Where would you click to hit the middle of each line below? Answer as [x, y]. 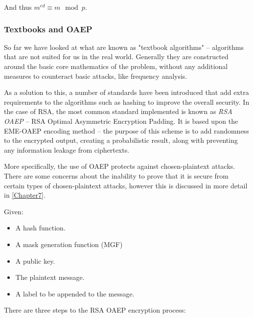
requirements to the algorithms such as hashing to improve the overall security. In [127, 102]
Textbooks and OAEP [48, 29]
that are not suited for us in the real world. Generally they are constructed [116, 57]
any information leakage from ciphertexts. [67, 149]
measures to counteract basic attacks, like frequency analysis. [96, 76]
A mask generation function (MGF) [69, 244]
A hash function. [40, 228]
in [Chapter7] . [25, 195]
